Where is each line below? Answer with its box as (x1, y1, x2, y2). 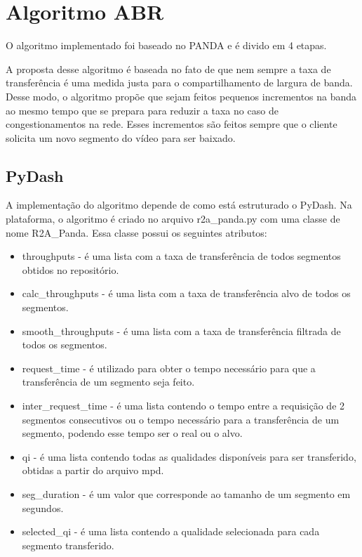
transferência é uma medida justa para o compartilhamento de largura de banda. (6, 75, 353, 90)
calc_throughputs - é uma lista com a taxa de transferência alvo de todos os (22, 286, 351, 301)
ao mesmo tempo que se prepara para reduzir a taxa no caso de (6, 103, 279, 117)
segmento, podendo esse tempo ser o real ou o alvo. (22, 426, 243, 440)
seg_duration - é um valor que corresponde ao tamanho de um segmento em (22, 486, 351, 501)
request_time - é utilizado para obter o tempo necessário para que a (22, 360, 316, 375)
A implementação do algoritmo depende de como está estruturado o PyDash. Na (6, 197, 352, 212)
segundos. (22, 500, 64, 515)
